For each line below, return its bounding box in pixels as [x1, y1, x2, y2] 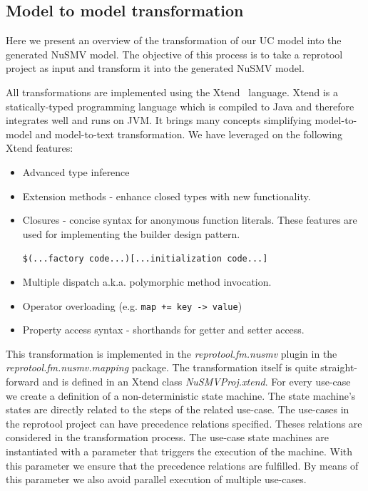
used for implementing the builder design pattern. [22, 226, 240, 241]
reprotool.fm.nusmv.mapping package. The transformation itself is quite [6, 360, 317, 375]
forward [6, 374, 39, 389]
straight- [320, 360, 358, 375]
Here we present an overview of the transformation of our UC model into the [6, 33, 342, 48]
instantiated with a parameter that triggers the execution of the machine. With [6, 443, 353, 458]
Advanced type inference [22, 164, 130, 179]
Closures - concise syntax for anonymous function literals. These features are [22, 212, 357, 227]
